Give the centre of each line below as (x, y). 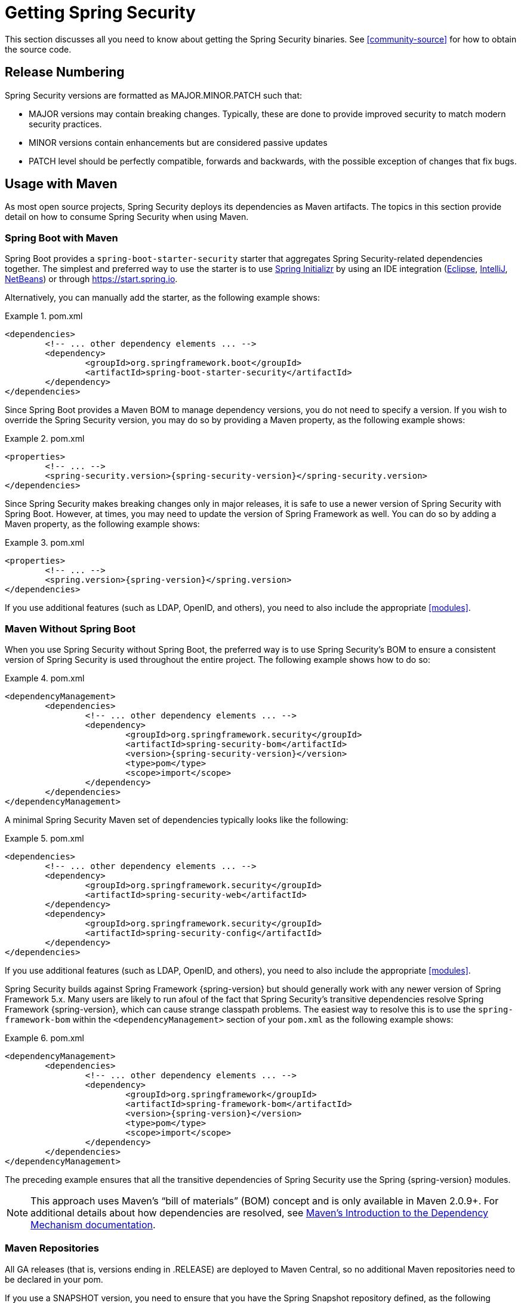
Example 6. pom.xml (44, 1038)
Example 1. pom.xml (44, 316)
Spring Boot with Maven (61, 238)
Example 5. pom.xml (44, 838)
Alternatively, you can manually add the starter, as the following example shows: (163, 298)
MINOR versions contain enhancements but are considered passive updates (178, 142)
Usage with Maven (61, 184)
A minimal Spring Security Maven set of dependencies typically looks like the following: (177, 819)
